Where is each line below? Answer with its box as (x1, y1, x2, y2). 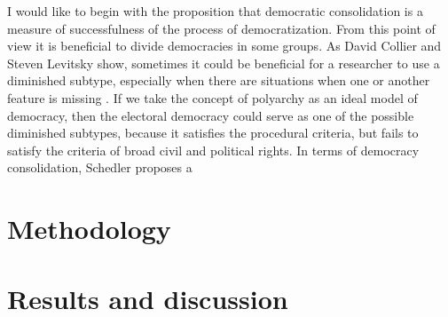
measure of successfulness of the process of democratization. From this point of (7, 19, 436, 37)
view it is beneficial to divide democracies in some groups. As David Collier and (7, 36, 442, 55)
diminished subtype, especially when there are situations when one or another (7, 71, 430, 90)
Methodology (7, 210, 171, 247)
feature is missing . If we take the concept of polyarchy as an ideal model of (7, 88, 418, 107)
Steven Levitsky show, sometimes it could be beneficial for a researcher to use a (7, 53, 440, 72)
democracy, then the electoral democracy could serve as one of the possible (7, 106, 414, 124)
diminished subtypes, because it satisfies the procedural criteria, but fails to (7, 123, 419, 142)
